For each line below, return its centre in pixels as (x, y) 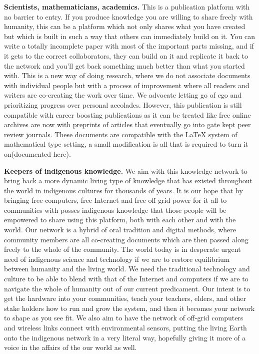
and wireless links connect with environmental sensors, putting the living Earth (125, 327)
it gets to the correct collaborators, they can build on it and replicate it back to (126, 55)
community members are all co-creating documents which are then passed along (126, 239)
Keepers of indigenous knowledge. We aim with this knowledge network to (126, 170)
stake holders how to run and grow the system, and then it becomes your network (129, 308)
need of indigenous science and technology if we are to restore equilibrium (117, 259)
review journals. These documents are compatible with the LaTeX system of (121, 134)
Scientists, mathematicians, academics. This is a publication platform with (127, 7)
